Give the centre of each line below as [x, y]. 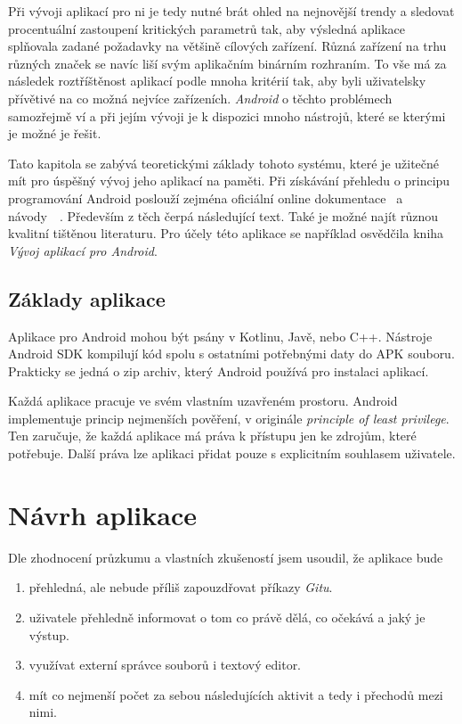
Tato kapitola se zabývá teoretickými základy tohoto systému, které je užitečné [224, 163]
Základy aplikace [87, 298]
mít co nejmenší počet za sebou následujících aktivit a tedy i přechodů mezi [236, 694]
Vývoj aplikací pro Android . [83, 250]
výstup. [49, 634]
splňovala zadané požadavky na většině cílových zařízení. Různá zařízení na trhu [227, 46]
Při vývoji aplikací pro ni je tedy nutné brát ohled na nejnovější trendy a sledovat [231, 11]
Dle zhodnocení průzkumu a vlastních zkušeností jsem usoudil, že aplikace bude [226, 557]
